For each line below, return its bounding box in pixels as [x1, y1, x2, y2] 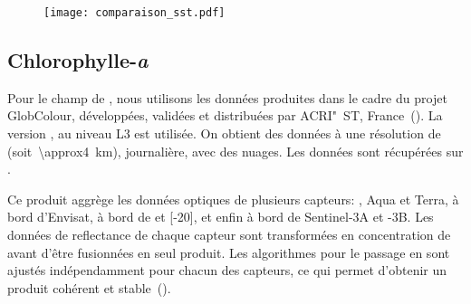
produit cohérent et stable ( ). [7, 278, 171, 297]
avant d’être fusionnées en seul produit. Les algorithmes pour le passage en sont [7, 242, 450, 261]
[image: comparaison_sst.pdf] [43, 6, 226, 19]
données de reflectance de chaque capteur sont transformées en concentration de [7, 225, 451, 244]
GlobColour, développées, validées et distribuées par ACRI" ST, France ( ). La [7, 106, 443, 125]
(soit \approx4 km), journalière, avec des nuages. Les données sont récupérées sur [7, 141, 464, 160]
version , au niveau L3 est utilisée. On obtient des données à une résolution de [7, 124, 441, 143]
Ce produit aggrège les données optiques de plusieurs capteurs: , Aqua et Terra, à [7, 189, 459, 208]
